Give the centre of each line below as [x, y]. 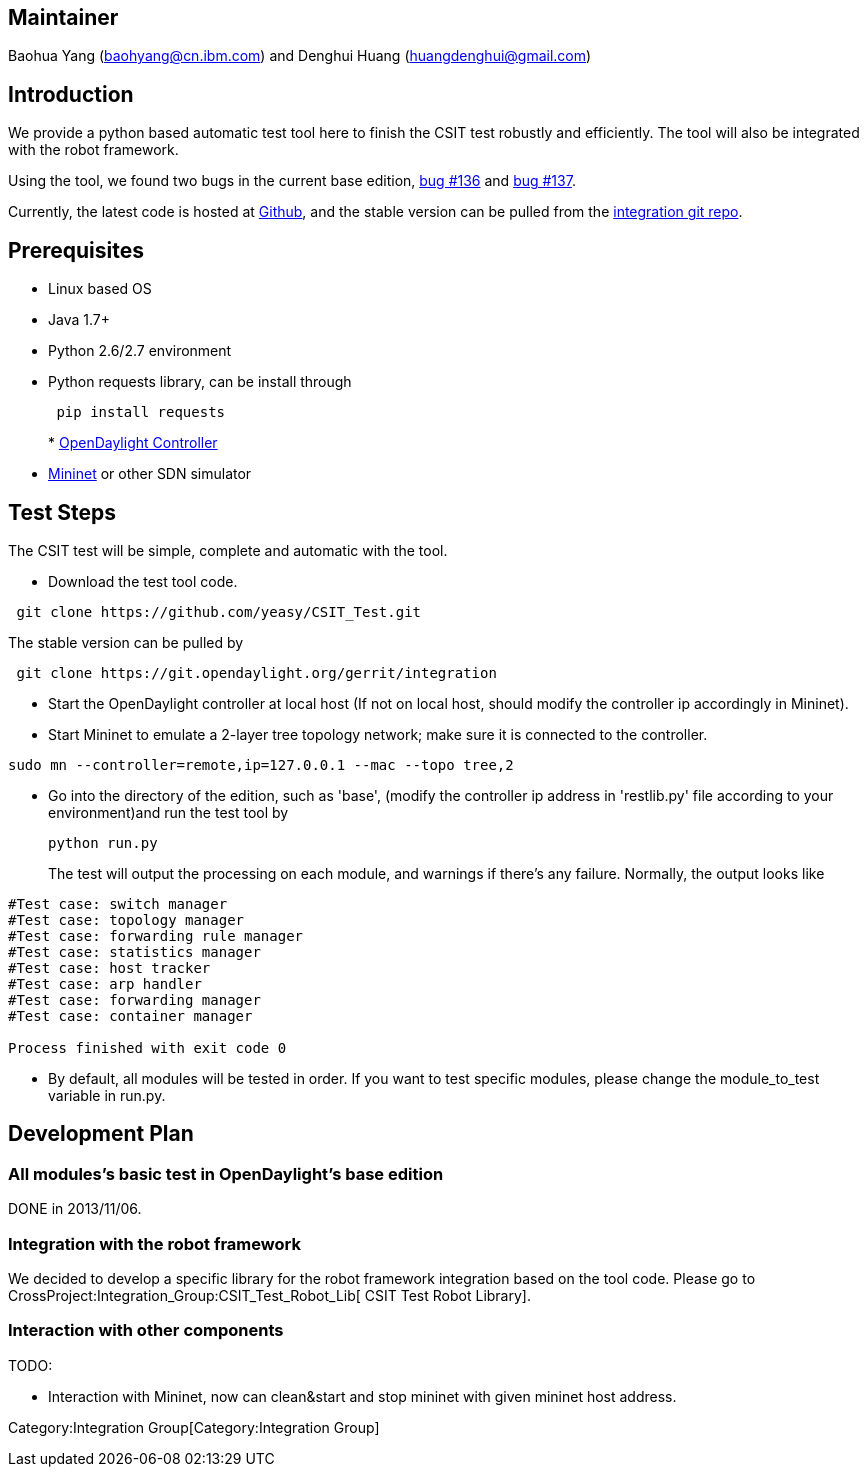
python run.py [103, 842]
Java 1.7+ [79, 320]
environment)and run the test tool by [168, 812]
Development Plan [101, 1134]
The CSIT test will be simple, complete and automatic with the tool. [228, 550]
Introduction [71, 94]
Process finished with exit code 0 [147, 1047]
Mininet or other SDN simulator [150, 474]
